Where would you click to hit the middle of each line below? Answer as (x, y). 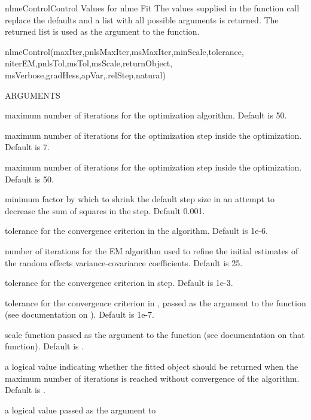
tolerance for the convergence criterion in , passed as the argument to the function (155, 302)
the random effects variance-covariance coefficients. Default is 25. (124, 262)
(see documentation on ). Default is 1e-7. (80, 314)
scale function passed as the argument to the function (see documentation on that (155, 334)
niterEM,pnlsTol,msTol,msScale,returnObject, (89, 63)
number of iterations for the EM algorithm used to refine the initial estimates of (152, 250)
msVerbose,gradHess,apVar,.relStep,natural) (85, 74)
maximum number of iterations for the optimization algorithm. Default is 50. (146, 115)
